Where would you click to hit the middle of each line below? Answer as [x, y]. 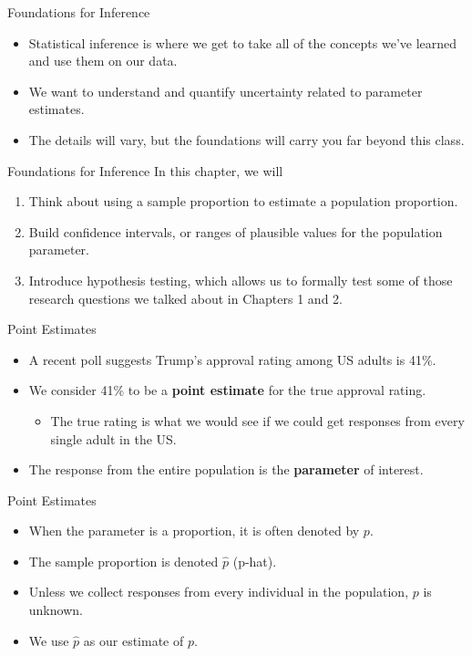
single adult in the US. [113, 438]
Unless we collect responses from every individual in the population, [219, 592]
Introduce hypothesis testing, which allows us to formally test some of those [241, 280]
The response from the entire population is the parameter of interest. [226, 469]
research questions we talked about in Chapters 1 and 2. [185, 298]
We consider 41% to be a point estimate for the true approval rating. [227, 390]
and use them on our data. [103, 61]
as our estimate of [133, 640]
